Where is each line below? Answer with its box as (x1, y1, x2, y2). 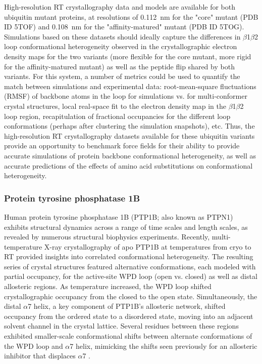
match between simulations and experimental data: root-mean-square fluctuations (4, 80, 256, 91)
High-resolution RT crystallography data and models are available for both (4, 2, 235, 12)
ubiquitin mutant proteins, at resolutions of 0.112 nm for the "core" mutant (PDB (4, 11, 258, 22)
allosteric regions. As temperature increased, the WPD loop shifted (4, 281, 212, 292)
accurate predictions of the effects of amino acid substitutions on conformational (4, 160, 253, 171)
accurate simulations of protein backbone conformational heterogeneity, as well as (4, 150, 256, 160)
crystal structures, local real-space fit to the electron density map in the (4, 100, 226, 111)
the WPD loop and (4, 340, 63, 351)
